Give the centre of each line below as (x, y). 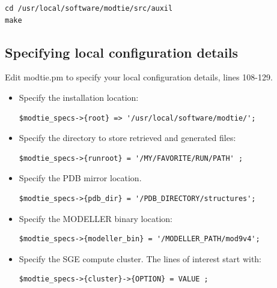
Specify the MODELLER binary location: (96, 218)
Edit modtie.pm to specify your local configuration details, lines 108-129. (139, 77)
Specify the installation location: (79, 97)
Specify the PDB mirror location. (80, 178)
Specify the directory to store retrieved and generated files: (127, 138)
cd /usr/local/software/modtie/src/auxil (89, 8)
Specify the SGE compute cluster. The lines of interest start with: (140, 258)
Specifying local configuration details (122, 52)
